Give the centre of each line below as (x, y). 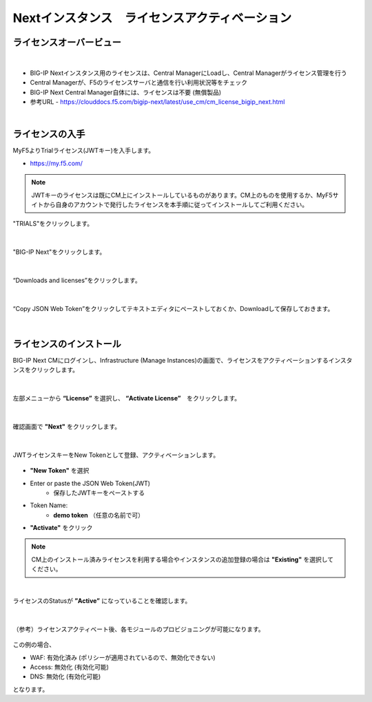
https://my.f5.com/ (56, 163)
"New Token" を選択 (60, 471)
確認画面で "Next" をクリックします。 (67, 426)
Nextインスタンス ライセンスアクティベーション (152, 18)
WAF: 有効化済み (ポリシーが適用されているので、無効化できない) (123, 657)
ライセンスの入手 (49, 134)
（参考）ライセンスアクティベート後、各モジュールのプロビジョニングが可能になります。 (138, 629)
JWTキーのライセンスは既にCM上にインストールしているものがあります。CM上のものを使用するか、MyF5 (182, 195)
